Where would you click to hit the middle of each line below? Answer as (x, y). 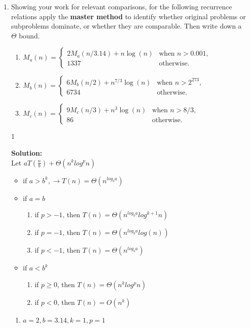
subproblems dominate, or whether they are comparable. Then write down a (126, 26)
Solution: (27, 152)
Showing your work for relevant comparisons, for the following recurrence (122, 6)
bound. (29, 35)
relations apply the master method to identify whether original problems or (128, 16)
